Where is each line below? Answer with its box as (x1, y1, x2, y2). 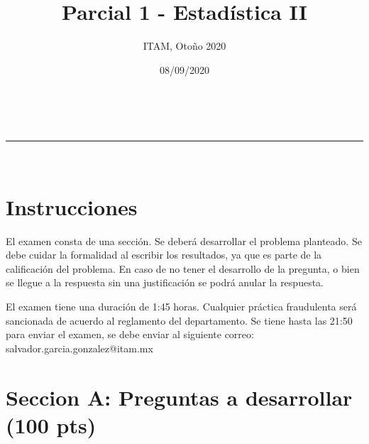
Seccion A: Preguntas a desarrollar (6, 382, 353, 411)
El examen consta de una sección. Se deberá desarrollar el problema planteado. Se (6, 233, 362, 248)
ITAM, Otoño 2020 (143, 38, 226, 53)
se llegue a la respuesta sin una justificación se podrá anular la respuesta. (6, 275, 324, 290)
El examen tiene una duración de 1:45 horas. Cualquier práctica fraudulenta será (6, 299, 357, 313)
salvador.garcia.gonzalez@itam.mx (6, 340, 153, 355)
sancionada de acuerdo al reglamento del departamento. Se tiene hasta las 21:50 (6, 313, 353, 327)
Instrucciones (6, 192, 138, 221)
